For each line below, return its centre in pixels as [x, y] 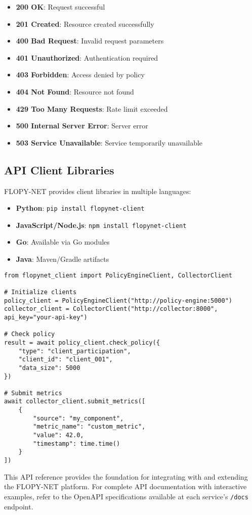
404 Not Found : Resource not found [75, 91]
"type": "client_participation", [75, 351]
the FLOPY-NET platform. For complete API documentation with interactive [125, 486]
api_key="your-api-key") [46, 317]
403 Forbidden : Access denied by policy [80, 75]
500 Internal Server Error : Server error [82, 126]
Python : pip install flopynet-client [80, 208]
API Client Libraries [59, 170]
